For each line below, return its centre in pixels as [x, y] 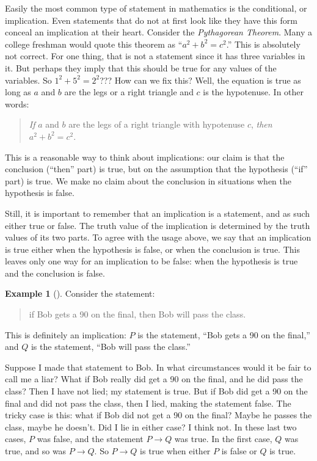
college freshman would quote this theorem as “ [94, 44]
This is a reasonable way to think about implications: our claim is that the [145, 157]
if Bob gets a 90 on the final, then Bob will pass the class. [137, 314]
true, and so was [36, 451]
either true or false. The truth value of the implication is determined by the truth [158, 225]
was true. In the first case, [223, 439]
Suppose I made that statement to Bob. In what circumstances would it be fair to [158, 367]
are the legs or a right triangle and [129, 92]
